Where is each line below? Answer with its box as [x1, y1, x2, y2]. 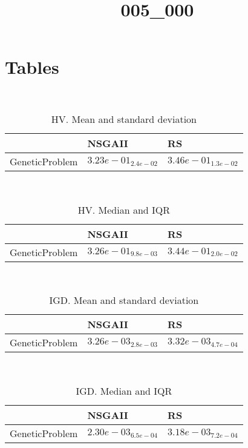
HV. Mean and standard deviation [51, 111, 197, 126]
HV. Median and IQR [77, 202, 171, 217]
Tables [5, 54, 59, 79]
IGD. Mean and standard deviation [49, 293, 199, 308]
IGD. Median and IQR [76, 383, 172, 398]
